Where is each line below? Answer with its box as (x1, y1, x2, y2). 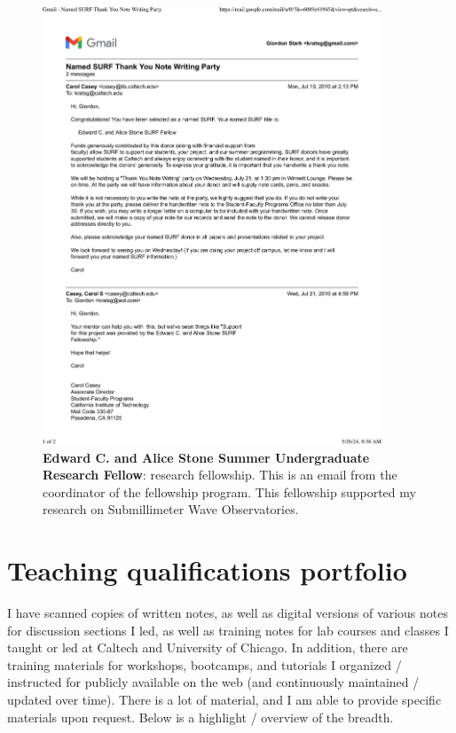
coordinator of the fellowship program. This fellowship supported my (43, 482, 416, 501)
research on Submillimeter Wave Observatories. (43, 500, 299, 519)
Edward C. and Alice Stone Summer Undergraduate (43, 448, 370, 466)
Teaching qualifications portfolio (7, 552, 407, 589)
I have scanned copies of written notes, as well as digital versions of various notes (7, 604, 448, 622)
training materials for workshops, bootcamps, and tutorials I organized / (7, 655, 402, 674)
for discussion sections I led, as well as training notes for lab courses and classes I (7, 620, 449, 639)
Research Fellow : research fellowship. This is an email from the (43, 465, 397, 484)
